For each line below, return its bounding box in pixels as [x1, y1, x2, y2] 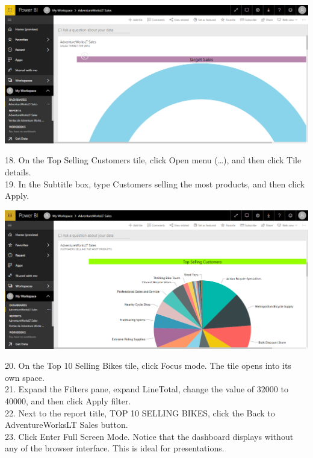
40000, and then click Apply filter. [5, 395, 131, 407]
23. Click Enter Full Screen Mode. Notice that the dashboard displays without [5, 430, 294, 442]
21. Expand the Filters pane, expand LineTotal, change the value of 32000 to [5, 383, 288, 395]
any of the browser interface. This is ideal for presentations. [5, 442, 225, 454]
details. [5, 166, 31, 178]
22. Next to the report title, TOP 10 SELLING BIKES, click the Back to [5, 406, 275, 419]
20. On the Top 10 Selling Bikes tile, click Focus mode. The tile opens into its [5, 359, 291, 372]
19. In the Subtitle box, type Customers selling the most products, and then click [5, 177, 305, 190]
